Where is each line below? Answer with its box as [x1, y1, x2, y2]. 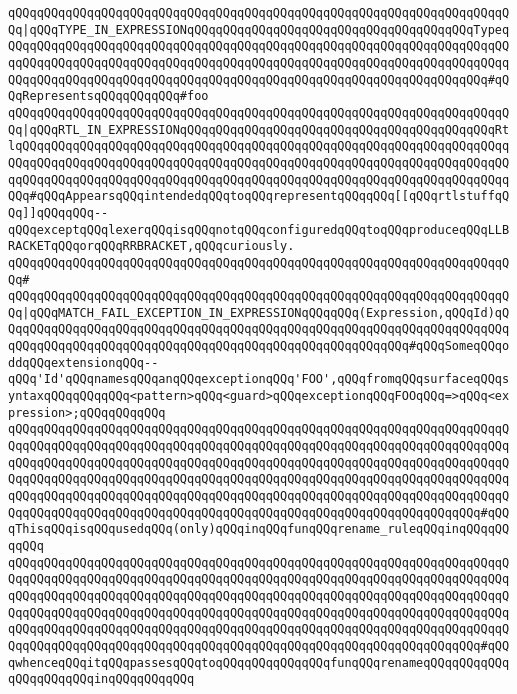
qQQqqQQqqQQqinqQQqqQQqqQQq [8, 672, 195, 687]
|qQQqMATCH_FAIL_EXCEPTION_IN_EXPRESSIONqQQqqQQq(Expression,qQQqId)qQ [22, 305, 510, 320]
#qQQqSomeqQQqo [408, 339, 510, 354]
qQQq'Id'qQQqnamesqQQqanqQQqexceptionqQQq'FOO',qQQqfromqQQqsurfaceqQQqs [8, 372, 510, 387]
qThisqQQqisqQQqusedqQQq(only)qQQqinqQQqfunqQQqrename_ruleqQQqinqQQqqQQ [8, 522, 510, 537]
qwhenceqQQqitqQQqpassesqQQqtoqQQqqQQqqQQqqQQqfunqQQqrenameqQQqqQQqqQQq [8, 655, 510, 670]
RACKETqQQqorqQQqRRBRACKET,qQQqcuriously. [8, 239, 295, 254]
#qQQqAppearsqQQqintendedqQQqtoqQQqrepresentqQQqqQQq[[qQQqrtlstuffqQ [29, 189, 510, 204]
